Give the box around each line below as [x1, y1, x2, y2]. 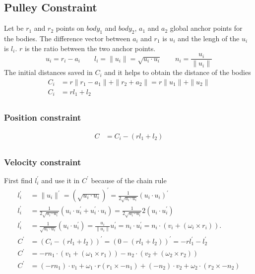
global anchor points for [170, 23, 243, 33]
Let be [4, 23, 24, 33]
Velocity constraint [4, 155, 81, 168]
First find [4, 175, 33, 185]
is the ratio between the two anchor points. [24, 43, 156, 53]
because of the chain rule [91, 175, 167, 185]
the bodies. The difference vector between [4, 33, 130, 43]
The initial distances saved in [4, 67, 93, 77]
